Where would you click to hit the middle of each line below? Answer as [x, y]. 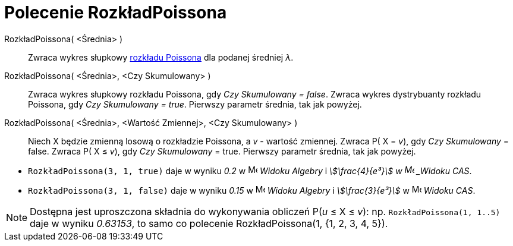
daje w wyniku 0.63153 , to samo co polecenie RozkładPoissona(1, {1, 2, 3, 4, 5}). [209, 223]
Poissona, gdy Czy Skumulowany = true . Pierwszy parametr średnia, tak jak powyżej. [195, 104]
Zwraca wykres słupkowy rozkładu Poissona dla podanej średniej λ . [161, 57]
